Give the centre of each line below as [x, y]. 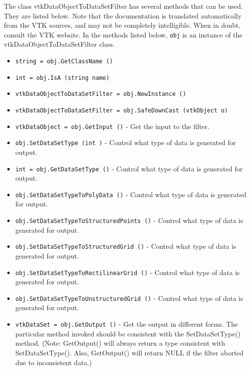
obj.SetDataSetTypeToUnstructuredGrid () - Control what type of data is [129, 298]
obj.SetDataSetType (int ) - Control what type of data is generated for [125, 142]
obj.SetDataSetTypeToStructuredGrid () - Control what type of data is [126, 246]
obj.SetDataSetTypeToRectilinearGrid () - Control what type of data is [127, 272]
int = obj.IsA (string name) [62, 78]
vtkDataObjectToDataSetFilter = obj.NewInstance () [101, 94]
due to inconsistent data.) [54, 362]
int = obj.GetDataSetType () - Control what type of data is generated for [129, 168]
